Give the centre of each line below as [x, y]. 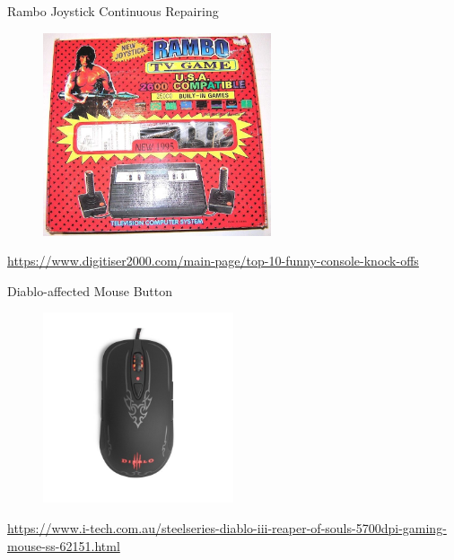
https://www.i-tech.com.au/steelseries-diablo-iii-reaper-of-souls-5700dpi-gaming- [227, 528]
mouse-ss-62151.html [64, 545]
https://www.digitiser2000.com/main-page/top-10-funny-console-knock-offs [213, 261]
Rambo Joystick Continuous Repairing [113, 11]
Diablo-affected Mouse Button [90, 290]
